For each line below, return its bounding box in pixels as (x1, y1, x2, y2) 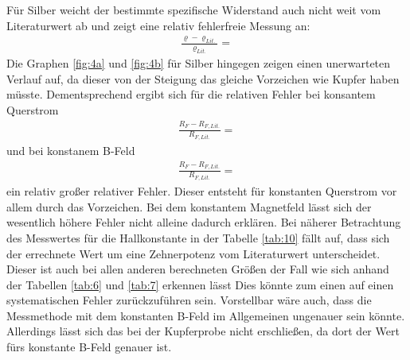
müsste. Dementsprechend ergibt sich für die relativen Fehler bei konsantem (6, 86, 376, 103)
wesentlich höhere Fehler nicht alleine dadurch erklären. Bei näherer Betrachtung (6, 214, 401, 230)
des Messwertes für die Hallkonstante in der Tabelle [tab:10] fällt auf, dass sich (6, 229, 390, 246)
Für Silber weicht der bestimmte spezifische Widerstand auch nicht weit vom (6, 2, 381, 17)
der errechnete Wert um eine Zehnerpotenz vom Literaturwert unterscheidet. (6, 245, 381, 261)
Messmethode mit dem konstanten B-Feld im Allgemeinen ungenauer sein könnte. (6, 307, 405, 323)
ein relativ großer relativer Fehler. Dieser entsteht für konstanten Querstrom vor (6, 183, 397, 199)
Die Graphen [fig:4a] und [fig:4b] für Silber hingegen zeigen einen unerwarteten (6, 55, 391, 72)
